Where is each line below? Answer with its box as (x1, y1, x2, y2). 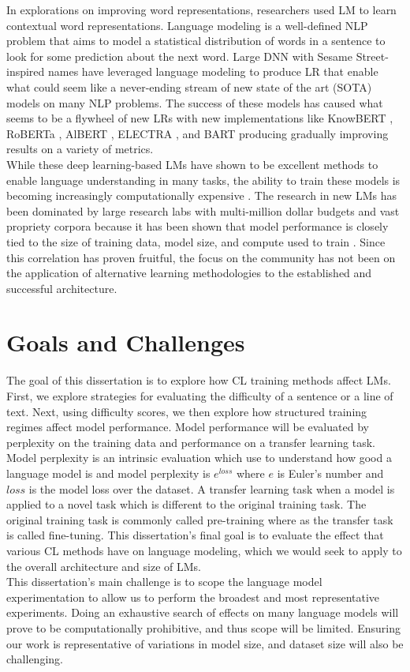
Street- (356, 47, 389, 64)
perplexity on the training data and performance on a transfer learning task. (6, 434, 375, 450)
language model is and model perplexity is (6, 464, 211, 481)
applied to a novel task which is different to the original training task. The (6, 496, 367, 512)
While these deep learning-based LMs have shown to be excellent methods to (6, 156, 378, 172)
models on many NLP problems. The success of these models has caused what (6, 94, 383, 111)
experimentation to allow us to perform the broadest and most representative (6, 588, 380, 605)
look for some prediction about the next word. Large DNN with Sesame (6, 47, 352, 64)
